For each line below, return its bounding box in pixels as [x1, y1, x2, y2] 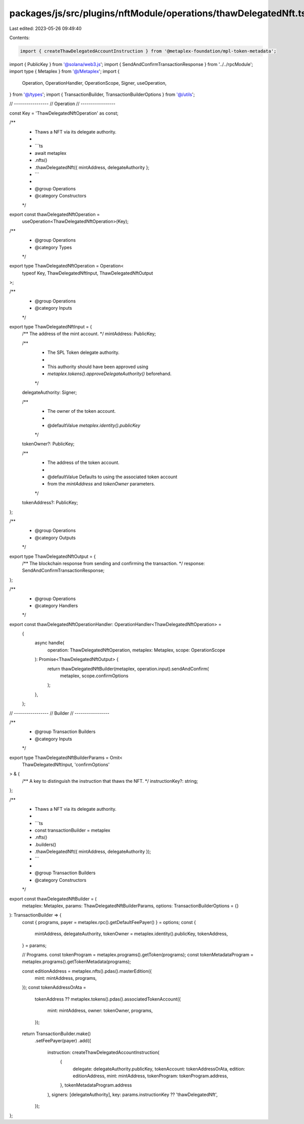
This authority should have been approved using [47, 363, 149, 370]
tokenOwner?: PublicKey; [22, 441, 75, 447]
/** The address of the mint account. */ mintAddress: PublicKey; [22, 330, 157, 337]
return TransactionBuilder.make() [22, 1031, 91, 1037]
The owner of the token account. [47, 408, 116, 414]
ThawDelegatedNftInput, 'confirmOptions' [22, 762, 110, 768]
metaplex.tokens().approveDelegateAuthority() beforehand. [47, 371, 172, 377]
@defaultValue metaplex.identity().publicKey [47, 422, 140, 428]
